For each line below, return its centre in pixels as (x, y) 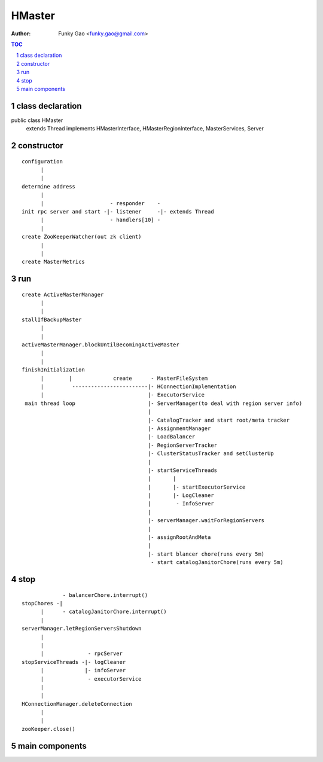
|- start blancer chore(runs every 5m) (206, 554)
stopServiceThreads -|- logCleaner (74, 662)
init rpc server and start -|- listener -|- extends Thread (118, 211)
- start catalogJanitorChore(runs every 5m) (217, 563)
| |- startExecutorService (196, 487)
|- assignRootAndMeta (179, 537)
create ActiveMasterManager (63, 294)
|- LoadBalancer (171, 437)
